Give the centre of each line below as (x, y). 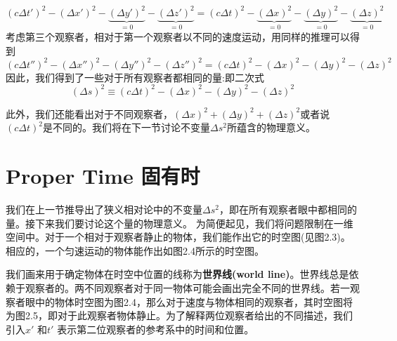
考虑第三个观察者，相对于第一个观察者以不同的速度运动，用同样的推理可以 (178, 36)
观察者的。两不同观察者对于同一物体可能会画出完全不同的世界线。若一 (187, 288)
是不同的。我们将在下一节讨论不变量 (126, 127)
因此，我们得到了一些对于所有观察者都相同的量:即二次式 (135, 77)
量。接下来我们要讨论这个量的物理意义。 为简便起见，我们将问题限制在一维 (180, 223)
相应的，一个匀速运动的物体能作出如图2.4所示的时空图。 (135, 250)
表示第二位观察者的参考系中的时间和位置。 (156, 329)
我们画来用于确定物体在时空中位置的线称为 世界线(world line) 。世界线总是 (177, 274)
